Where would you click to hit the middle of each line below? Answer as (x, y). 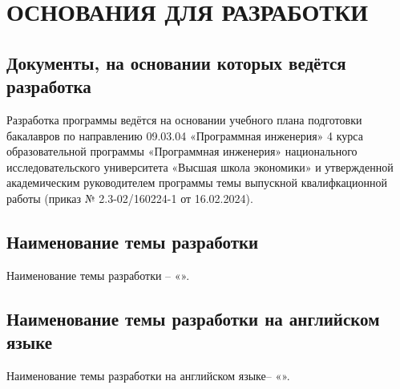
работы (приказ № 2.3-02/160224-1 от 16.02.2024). (130, 198)
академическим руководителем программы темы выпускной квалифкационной (197, 182)
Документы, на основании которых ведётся (176, 62)
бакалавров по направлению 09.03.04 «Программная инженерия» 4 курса (185, 135)
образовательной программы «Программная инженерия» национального (182, 151)
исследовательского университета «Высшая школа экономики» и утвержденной (200, 166)
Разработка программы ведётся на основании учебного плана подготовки (184, 119)
